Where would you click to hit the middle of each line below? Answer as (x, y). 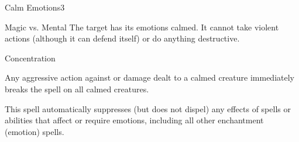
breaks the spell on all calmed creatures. (77, 89)
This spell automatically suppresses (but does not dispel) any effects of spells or (148, 108)
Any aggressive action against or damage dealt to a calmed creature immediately (149, 77)
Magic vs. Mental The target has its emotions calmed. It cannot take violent (142, 27)
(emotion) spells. (35, 131)
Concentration (30, 58)
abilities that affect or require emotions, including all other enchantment (134, 120)
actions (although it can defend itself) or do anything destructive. (122, 38)
